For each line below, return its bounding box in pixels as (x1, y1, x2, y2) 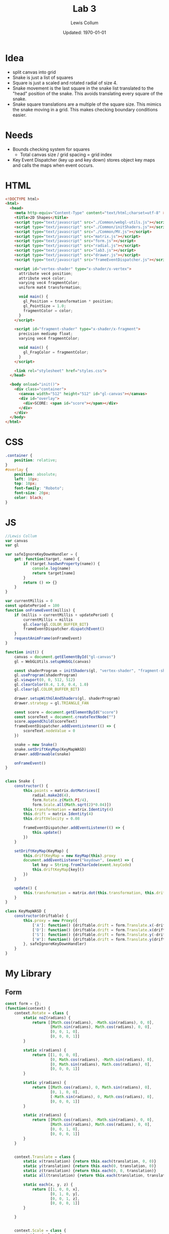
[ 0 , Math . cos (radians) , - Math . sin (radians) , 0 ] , (50, 1057, 154, 1062)
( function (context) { (5, 1005, 51, 1011)
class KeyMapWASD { (5, 909, 46, 914)
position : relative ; (14, 458, 57, 463)
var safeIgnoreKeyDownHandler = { (5, 552, 78, 557)
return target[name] (32, 570, 75, 575)
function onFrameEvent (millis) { (5, 608, 75, 613)
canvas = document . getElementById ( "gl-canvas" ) (14, 654, 116, 660)
